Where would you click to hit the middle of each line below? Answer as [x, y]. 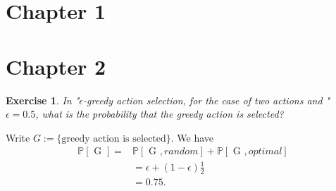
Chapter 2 [56, 66]
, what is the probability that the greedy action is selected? [160, 114]
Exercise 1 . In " [43, 100]
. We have [192, 137]
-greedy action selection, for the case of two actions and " [207, 100]
